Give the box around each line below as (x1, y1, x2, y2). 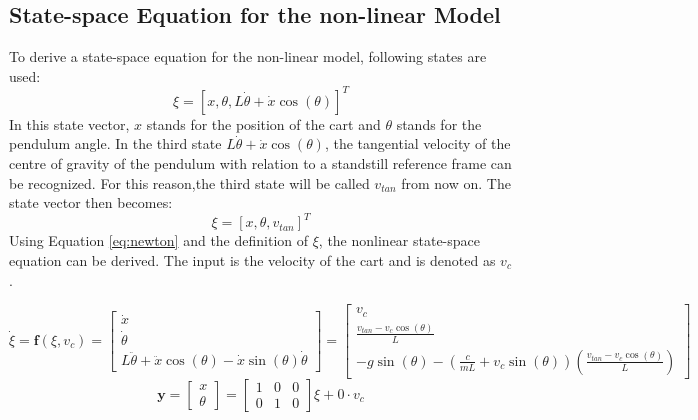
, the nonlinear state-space (318, 230, 481, 251)
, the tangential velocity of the (324, 133, 511, 154)
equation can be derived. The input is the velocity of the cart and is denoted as (9, 249, 496, 270)
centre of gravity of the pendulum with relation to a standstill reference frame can (9, 153, 512, 174)
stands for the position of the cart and (146, 113, 381, 134)
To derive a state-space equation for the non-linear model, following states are (9, 46, 487, 67)
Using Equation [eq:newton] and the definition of (9, 230, 309, 251)
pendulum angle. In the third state (9, 133, 222, 154)
